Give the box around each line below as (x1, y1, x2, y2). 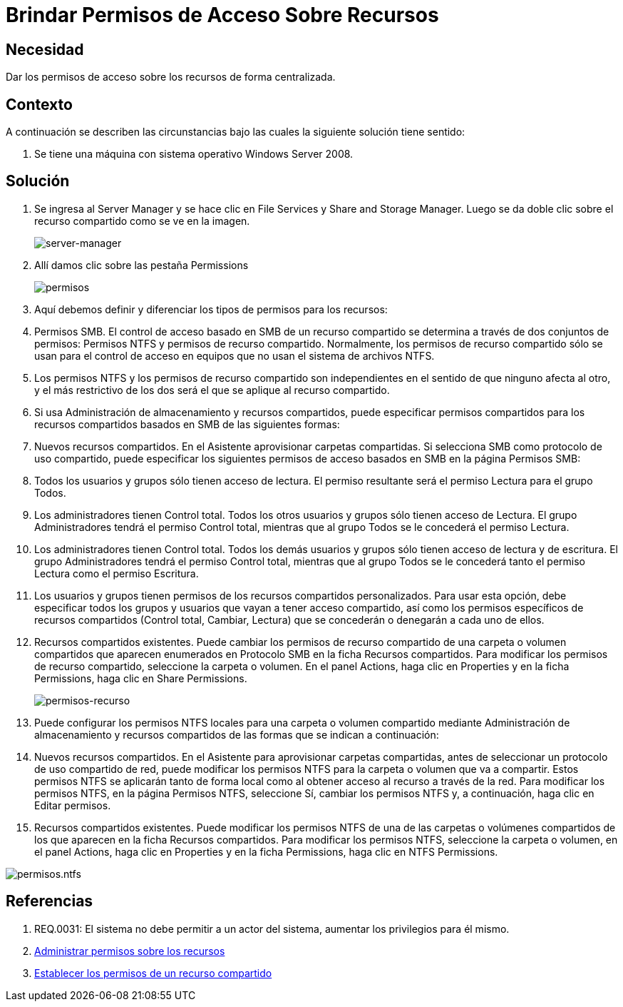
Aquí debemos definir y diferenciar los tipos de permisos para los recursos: (34, 303, 388, 315)
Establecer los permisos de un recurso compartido (34, 966, 272, 979)
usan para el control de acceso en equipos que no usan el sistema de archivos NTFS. (34, 349, 435, 362)
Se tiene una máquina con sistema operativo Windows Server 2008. (34, 148, 354, 161)
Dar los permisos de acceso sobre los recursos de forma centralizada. (6, 71, 336, 84)
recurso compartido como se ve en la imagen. (34, 214, 250, 227)
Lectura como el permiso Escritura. (34, 567, 199, 580)
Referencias (6, 892, 93, 911)
